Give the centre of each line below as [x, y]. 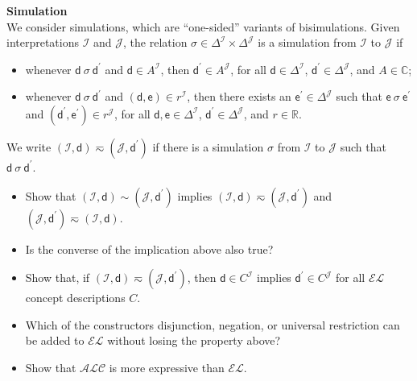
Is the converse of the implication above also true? [149, 248]
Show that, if [58, 277]
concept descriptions [75, 298]
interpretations [43, 42]
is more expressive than [167, 367]
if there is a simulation [208, 146]
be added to [55, 340]
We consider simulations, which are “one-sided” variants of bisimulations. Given [203, 26]
